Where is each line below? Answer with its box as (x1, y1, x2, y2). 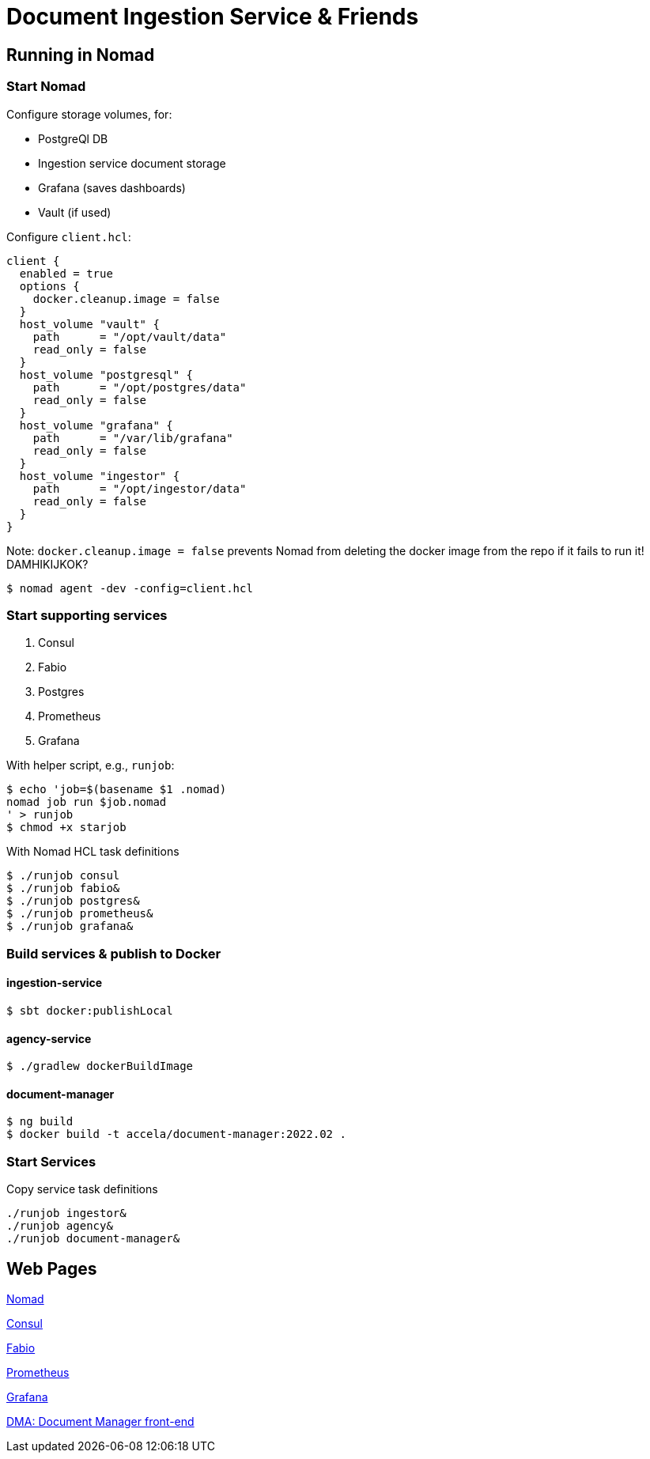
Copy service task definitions (6, 1182, 158, 1196)
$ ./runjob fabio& (6, 882, 120, 895)
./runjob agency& (6, 1219, 113, 1233)
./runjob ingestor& (6, 1207, 127, 1220)
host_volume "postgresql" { (19, 368, 194, 381)
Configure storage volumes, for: (6, 107, 172, 121)
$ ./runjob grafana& (6, 920, 134, 933)
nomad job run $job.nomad (6, 796, 167, 809)
